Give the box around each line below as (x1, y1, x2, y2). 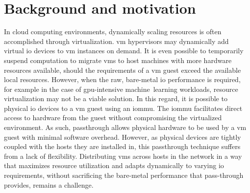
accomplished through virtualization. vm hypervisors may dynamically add (4, 36, 229, 46)
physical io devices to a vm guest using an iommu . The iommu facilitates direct (4, 103, 243, 113)
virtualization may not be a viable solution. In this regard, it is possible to (4, 93, 227, 104)
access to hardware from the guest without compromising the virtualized (4, 112, 222, 123)
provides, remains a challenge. (4, 179, 94, 190)
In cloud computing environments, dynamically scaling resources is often (4, 26, 222, 37)
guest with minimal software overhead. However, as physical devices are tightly (4, 131, 241, 142)
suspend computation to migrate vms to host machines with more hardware (4, 55, 232, 65)
